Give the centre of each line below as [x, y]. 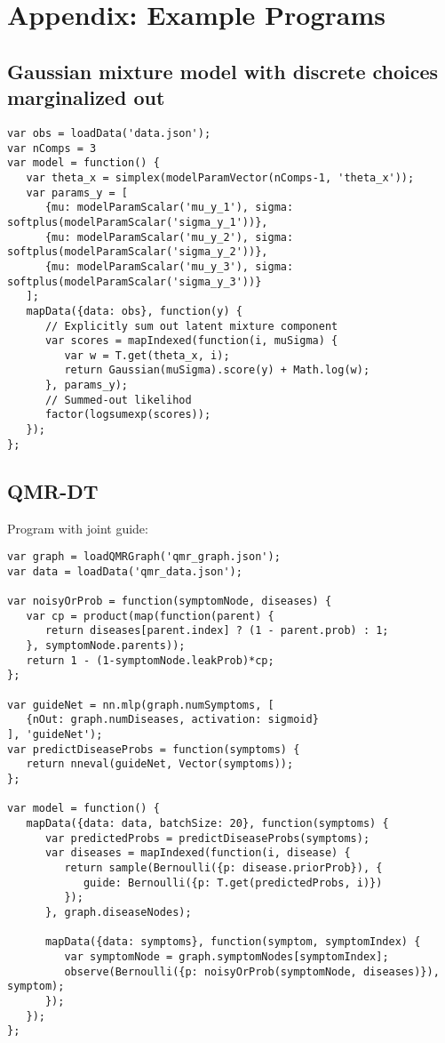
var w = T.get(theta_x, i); [147, 355]
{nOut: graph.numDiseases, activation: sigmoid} [172, 720]
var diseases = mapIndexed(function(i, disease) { [198, 853]
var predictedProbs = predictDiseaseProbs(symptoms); [207, 838]
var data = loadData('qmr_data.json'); [125, 571]
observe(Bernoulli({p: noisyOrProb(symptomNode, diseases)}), [252, 971]
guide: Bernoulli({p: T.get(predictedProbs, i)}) [233, 883]
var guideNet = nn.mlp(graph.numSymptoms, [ [141, 705]
